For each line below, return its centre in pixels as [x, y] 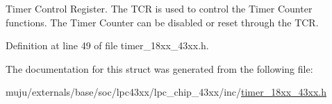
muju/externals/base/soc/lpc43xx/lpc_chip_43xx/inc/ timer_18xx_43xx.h [166, 92]
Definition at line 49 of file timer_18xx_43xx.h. [107, 45]
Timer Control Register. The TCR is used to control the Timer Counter [159, 8]
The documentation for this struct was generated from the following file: [159, 68]
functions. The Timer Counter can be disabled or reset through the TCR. [162, 22]
